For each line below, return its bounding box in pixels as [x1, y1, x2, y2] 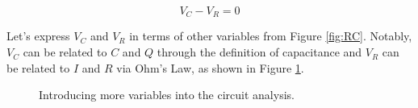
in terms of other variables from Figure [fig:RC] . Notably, [129, 27, 412, 44]
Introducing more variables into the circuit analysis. [39, 86, 295, 103]
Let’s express [6, 27, 70, 44]
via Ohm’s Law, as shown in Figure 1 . [116, 59, 304, 76]
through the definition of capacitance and [157, 44, 362, 60]
